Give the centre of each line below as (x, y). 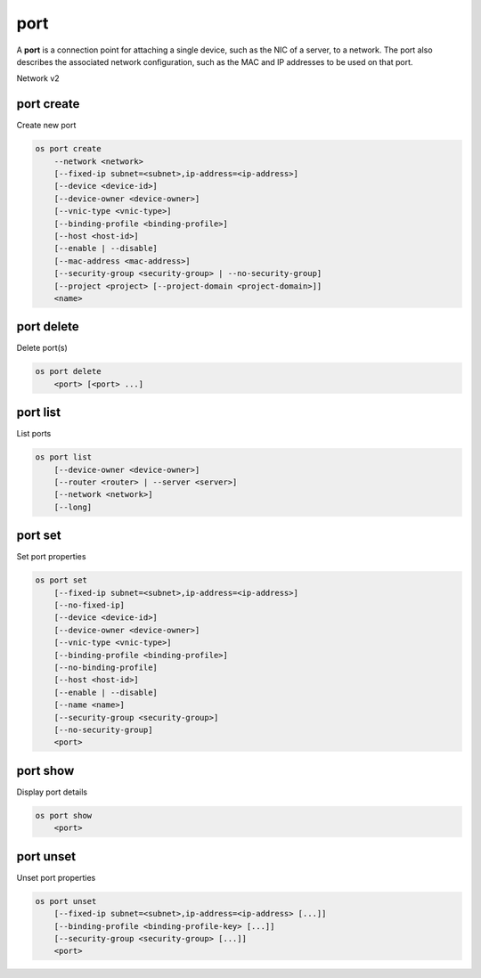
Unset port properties (56, 877)
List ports (34, 434)
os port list (64, 457)
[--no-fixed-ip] (89, 605)
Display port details (52, 792)
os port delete (68, 371)
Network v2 (38, 78)
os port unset (66, 901)
